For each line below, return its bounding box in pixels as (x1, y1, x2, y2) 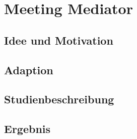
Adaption (4, 62, 53, 77)
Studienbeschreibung (4, 91, 114, 107)
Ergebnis (4, 121, 51, 136)
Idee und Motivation (4, 32, 113, 48)
